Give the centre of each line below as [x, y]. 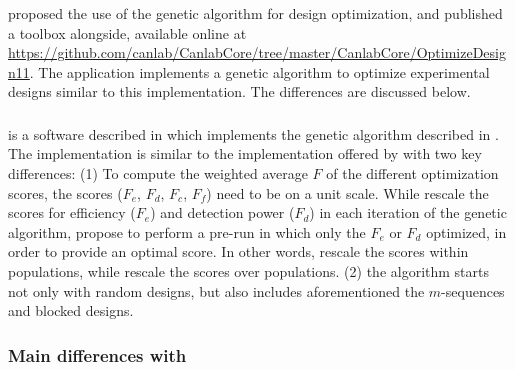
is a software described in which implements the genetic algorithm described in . [253, 133]
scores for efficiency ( [72, 212]
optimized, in [466, 231]
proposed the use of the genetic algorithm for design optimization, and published [255, 12]
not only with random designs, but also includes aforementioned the [216, 290]
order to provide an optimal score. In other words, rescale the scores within [238, 251]
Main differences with [97, 354]
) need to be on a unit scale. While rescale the [347, 192]
